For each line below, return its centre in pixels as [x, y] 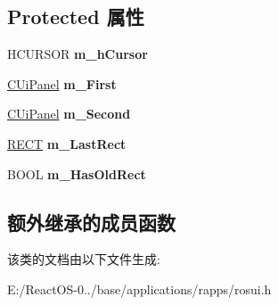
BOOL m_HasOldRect [77, 173]
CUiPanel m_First [62, 83]
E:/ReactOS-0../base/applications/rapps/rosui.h [139, 289]
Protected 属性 [76, 16]
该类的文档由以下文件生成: [84, 259]
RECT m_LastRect [67, 143]
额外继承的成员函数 [91, 222]
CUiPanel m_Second [69, 114]
